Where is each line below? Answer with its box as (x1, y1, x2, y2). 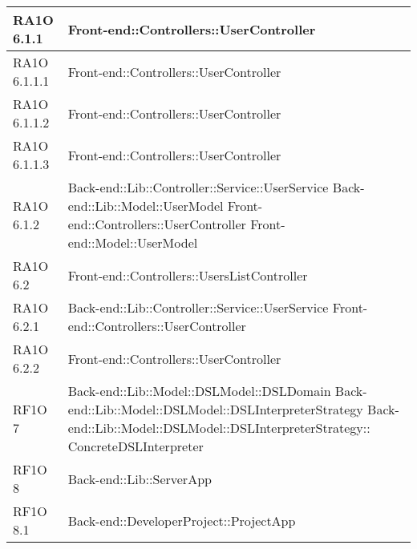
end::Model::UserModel (67, 233, 198, 252)
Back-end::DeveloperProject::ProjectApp (67, 511, 296, 530)
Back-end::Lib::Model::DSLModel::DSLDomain (67, 381, 331, 400)
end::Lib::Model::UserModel (67, 196, 224, 215)
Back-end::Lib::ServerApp (67, 469, 212, 488)
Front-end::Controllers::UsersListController (67, 265, 308, 285)
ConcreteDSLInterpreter (67, 437, 204, 455)
